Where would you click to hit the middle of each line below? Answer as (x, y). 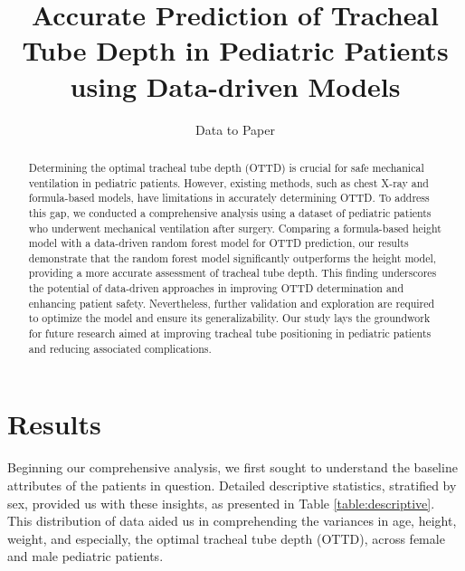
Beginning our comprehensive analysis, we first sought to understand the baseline (232, 467)
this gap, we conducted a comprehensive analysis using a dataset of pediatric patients (230, 212)
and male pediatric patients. (85, 556)
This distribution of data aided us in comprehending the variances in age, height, (232, 521)
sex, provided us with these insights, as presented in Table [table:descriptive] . (221, 503)
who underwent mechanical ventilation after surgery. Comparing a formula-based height (235, 228)
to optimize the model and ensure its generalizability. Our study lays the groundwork (229, 318)
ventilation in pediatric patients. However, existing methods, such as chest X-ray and (228, 182)
